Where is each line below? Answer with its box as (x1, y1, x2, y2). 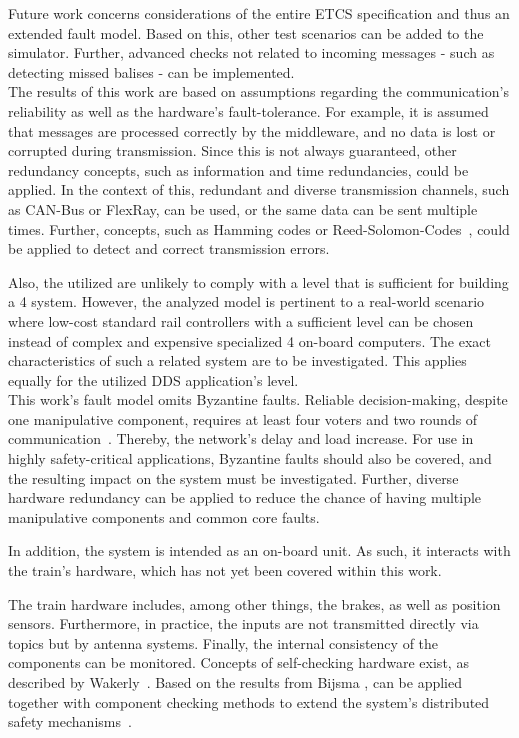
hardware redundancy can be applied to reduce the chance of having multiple (8, 487, 482, 508)
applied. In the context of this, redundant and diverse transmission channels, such (8, 179, 510, 200)
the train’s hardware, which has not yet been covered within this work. (8, 560, 442, 581)
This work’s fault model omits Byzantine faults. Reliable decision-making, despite (8, 389, 508, 410)
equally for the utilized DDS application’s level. (8, 369, 299, 390)
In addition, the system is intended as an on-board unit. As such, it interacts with (8, 540, 511, 561)
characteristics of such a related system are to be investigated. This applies (8, 350, 467, 371)
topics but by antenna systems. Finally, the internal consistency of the (8, 632, 439, 653)
